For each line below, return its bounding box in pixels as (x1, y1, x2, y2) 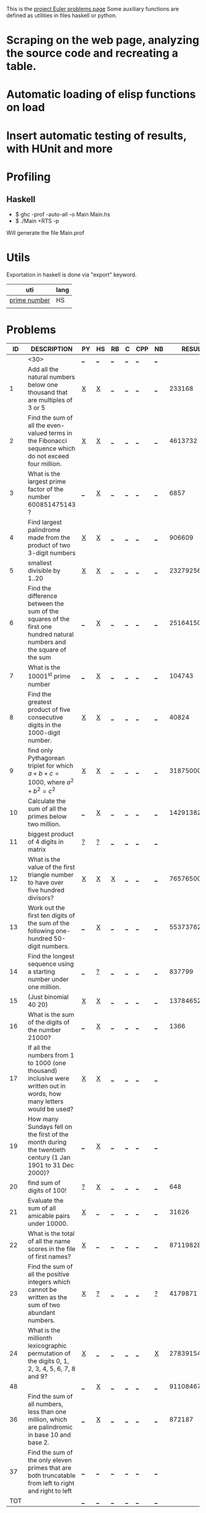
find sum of (27, 1179, 61, 1187)
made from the (27, 533, 71, 542)
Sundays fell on (27, 1123, 72, 1131)
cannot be (27, 1286, 57, 1294)
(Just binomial (27, 992, 69, 1001)
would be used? (27, 1105, 74, 1114)
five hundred (27, 886, 65, 895)
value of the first (27, 863, 75, 871)
